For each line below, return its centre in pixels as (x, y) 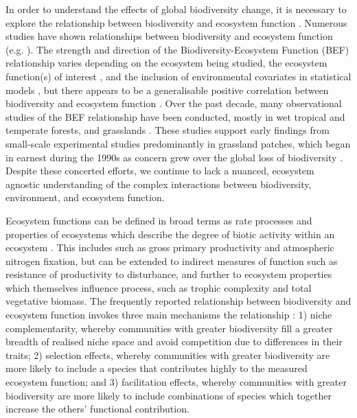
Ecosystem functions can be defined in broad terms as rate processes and (159, 220)
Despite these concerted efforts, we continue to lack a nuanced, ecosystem (160, 171)
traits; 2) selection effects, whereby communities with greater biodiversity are (168, 355)
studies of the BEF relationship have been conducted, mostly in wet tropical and (175, 116)
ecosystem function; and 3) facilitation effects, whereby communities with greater (176, 382)
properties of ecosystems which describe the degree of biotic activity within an (170, 234)
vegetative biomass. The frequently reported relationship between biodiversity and (178, 301)
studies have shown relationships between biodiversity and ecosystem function (169, 36)
